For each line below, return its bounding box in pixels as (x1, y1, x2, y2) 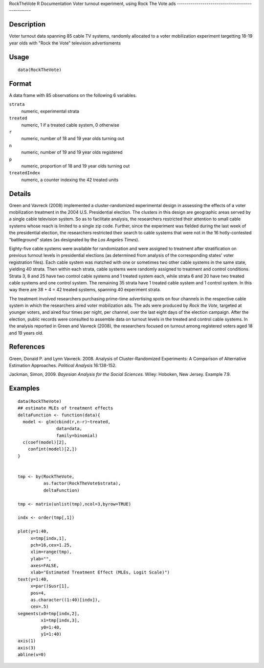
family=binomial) (56, 433, 98, 438)
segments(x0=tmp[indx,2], (18, 611, 80, 616)
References (9, 343, 45, 351)
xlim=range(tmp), (30, 549, 72, 555)
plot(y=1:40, (18, 529, 49, 534)
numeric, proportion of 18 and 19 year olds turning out (21, 163, 130, 169)
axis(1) (18, 638, 36, 644)
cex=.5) (30, 604, 49, 609)
